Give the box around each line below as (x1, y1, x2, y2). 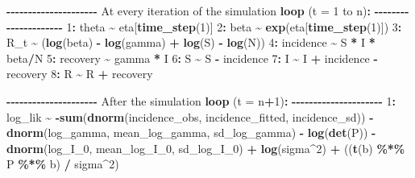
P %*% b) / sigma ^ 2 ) (6, 155, 119, 172)
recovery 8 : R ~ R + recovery (6, 65, 153, 82)
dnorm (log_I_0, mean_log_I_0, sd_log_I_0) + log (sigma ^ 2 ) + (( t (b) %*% (6, 139, 405, 156)
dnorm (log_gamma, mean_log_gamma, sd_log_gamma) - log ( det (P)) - (6, 124, 376, 141)
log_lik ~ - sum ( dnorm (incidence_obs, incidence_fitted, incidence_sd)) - (6, 108, 374, 125)
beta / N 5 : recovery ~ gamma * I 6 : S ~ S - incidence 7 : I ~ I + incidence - (6, 49, 378, 66)
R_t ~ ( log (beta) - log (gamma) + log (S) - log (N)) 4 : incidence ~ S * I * (6, 34, 376, 51)
